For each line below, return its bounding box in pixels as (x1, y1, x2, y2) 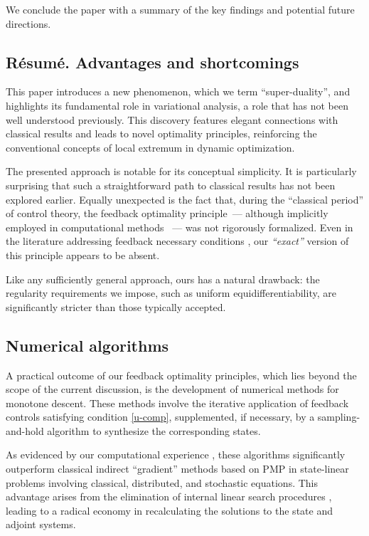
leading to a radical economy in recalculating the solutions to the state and (6, 503, 333, 517)
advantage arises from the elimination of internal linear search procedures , (6, 489, 332, 504)
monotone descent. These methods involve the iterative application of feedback (6, 395, 349, 410)
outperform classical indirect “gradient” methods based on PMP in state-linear (6, 461, 349, 476)
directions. (6, 16, 51, 31)
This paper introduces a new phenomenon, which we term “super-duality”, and (6, 84, 351, 99)
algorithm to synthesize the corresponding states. (47, 423, 261, 438)
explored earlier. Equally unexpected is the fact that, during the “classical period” (6, 191, 364, 206)
